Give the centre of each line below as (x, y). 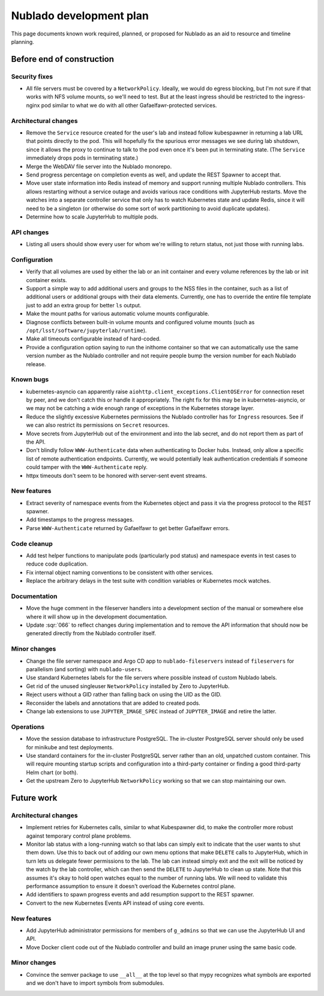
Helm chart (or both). (52, 772)
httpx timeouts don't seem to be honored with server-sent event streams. (116, 475)
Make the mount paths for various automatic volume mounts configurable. (118, 314)
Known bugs (30, 379)
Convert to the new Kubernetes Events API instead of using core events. (115, 903)
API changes (30, 232)
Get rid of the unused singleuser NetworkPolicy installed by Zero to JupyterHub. (128, 686)
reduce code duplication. (57, 564)
